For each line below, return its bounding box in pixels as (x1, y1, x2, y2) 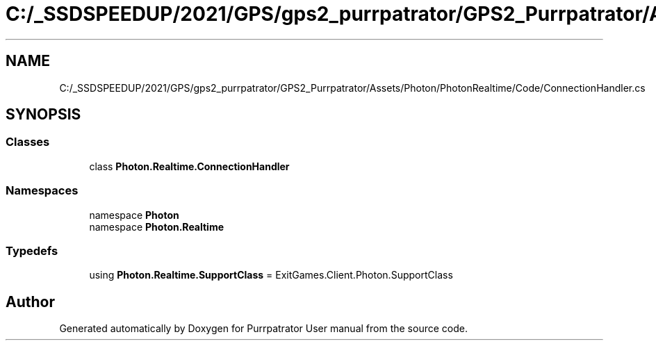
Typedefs (6, 243, 58, 258)
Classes (6, 135, 50, 149)
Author (6, 293, 55, 311)
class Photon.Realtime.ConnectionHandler (89, 160, 290, 172)
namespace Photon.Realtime (89, 220, 224, 233)
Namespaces (6, 183, 79, 198)
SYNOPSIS (6, 106, 81, 124)
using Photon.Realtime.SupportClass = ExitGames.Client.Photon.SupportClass (89, 269, 453, 281)
